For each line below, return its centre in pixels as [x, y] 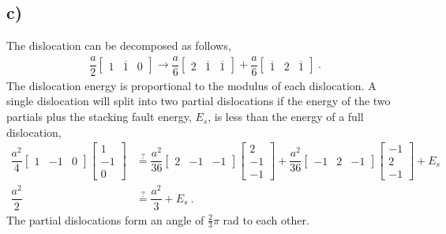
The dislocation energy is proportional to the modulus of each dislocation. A [191, 85]
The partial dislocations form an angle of [105, 219]
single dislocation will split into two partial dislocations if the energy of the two [199, 101]
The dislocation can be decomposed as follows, [119, 45]
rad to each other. [266, 219]
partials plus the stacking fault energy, [99, 117]
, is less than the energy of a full [286, 117]
